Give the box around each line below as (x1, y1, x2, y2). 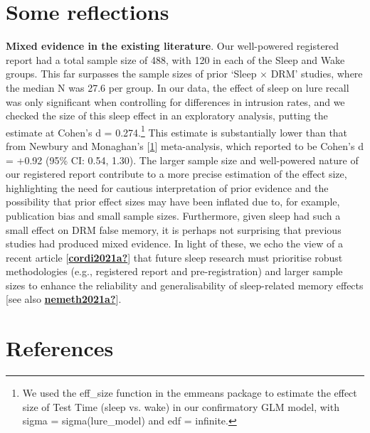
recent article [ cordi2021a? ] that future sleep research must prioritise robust (6, 250, 343, 264)
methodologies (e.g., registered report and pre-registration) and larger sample (6, 264, 343, 279)
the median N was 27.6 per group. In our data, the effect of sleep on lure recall (6, 80, 349, 95)
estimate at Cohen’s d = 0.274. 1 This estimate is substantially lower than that (6, 122, 348, 139)
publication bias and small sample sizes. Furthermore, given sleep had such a (6, 208, 341, 223)
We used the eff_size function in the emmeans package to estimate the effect (22, 385, 357, 400)
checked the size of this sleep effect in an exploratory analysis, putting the (6, 108, 328, 123)
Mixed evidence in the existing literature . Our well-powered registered (6, 38, 339, 53)
